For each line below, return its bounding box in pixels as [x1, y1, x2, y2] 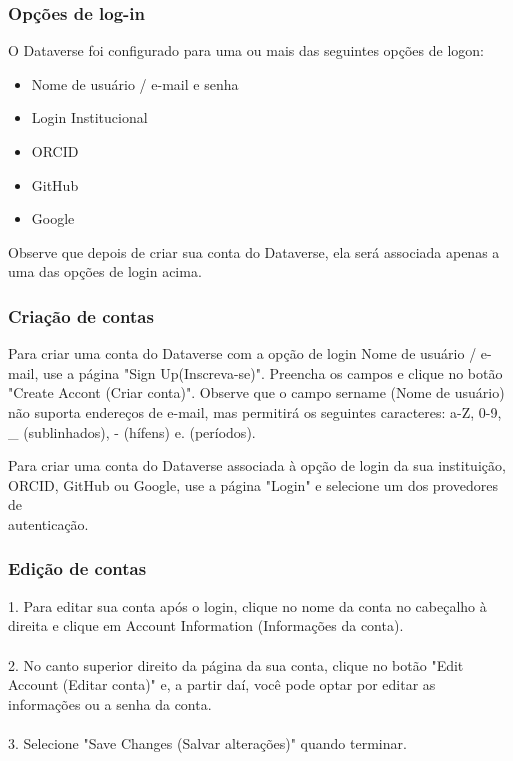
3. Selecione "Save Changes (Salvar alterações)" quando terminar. [8, 732, 407, 753]
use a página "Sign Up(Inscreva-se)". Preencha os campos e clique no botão [42, 362, 503, 383]
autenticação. [8, 513, 89, 534]
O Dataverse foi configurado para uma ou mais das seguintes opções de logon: [8, 40, 484, 61]
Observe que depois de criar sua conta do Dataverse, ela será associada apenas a [8, 241, 500, 262]
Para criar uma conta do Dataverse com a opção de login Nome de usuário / [8, 343, 477, 364]
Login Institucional [31, 107, 148, 128]
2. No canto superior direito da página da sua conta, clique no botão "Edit [8, 654, 464, 675]
